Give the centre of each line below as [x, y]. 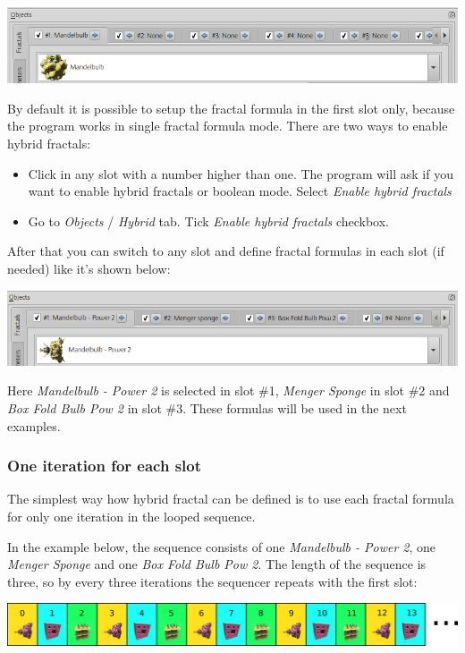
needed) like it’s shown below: [89, 268]
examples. [34, 425]
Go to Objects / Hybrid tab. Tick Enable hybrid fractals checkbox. [209, 220]
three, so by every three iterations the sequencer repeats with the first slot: [212, 581]
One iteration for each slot [105, 466]
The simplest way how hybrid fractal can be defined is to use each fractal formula [231, 499]
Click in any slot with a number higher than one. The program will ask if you [241, 173]
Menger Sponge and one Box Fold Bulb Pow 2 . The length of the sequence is [217, 564]
